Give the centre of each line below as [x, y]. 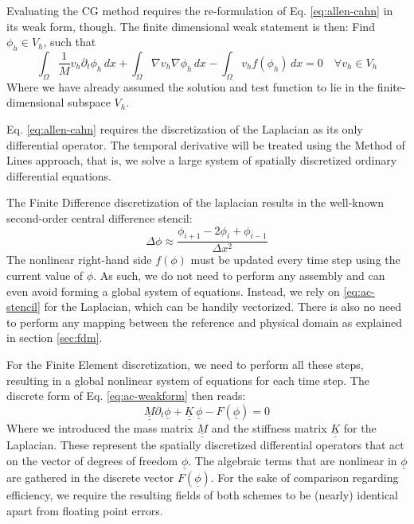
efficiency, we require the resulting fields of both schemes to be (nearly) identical [202, 494]
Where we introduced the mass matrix [100, 427]
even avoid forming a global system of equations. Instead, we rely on [173, 291]
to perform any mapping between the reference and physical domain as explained [204, 322]
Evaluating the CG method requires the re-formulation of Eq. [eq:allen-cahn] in [200, 10]
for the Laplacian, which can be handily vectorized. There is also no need [223, 307]
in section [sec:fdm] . [55, 338]
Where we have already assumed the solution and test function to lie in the [190, 86]
